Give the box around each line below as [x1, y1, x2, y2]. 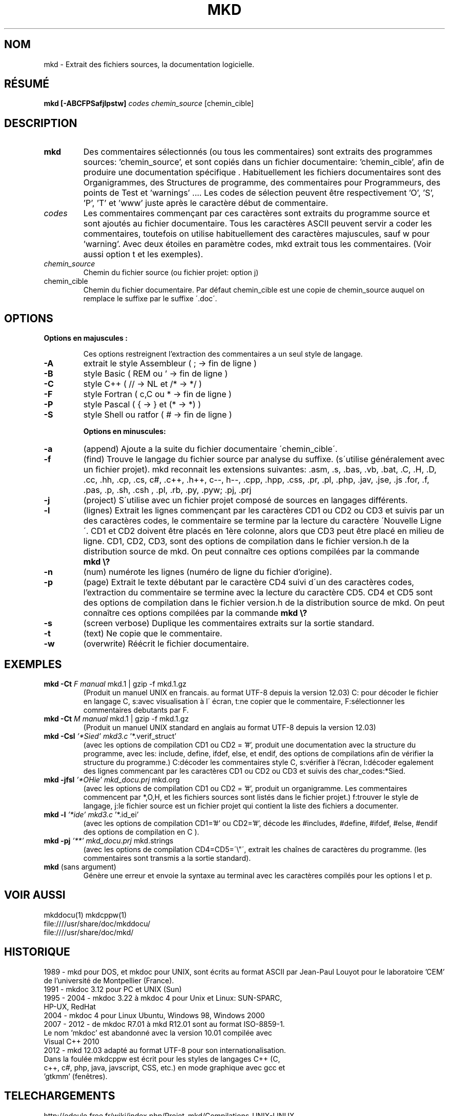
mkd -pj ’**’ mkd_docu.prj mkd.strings [44, 836, 174, 845]
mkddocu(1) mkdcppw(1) [44, 910, 127, 919]
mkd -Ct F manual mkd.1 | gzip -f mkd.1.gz [44, 679, 187, 688]
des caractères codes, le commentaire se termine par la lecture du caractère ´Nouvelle [83, 515, 418, 526]
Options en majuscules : [44, 334, 128, 343]
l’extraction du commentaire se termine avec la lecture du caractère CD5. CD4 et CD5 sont [83, 587, 433, 598]
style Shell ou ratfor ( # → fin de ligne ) [83, 409, 232, 420]
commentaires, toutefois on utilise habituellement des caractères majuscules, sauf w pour [83, 229, 430, 239]
